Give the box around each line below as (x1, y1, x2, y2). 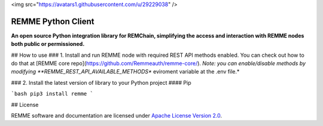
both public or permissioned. (11, 41, 85, 48)
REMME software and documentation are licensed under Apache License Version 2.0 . (11, 112, 223, 119)
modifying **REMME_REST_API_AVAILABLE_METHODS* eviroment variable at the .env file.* (11, 68, 240, 75)
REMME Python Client (11, 16, 95, 26)
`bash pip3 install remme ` (11, 90, 94, 97)
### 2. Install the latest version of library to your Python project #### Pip (11, 79, 191, 86)
